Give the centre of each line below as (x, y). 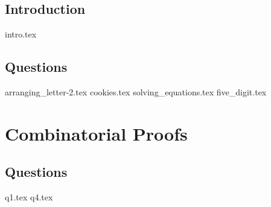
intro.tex (21, 34)
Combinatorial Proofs (96, 133)
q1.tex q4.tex (29, 197)
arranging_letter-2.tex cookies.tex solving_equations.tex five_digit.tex (136, 92)
